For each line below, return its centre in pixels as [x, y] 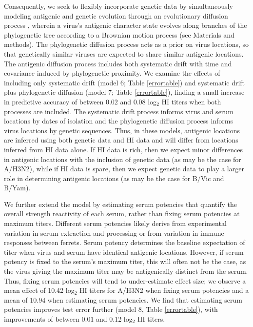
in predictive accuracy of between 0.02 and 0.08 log [80, 101]
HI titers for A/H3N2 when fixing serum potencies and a [164, 290]
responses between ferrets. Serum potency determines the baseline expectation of [125, 242]
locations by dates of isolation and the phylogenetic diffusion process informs [119, 121]
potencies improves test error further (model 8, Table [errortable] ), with [111, 309]
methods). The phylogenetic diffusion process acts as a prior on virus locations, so [126, 44]
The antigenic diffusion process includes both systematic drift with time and [118, 63]
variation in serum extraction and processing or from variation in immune [114, 233]
